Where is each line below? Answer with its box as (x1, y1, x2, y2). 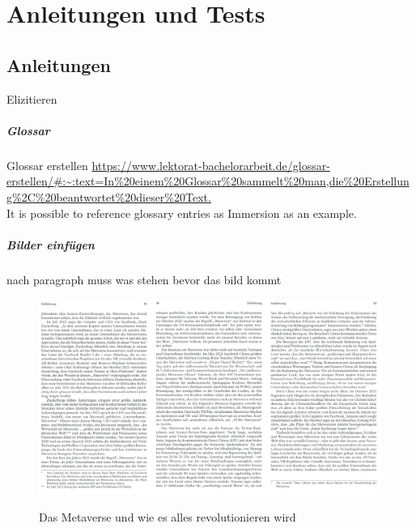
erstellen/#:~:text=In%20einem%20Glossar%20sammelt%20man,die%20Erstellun (6, 172, 410, 189)
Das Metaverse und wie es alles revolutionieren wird (39, 509, 296, 526)
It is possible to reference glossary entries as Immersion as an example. (6, 204, 357, 221)
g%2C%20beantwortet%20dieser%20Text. (6, 188, 211, 205)
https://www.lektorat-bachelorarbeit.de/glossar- (91, 156, 330, 173)
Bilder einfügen (6, 236, 95, 253)
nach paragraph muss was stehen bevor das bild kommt (6, 270, 282, 287)
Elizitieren (6, 90, 57, 107)
